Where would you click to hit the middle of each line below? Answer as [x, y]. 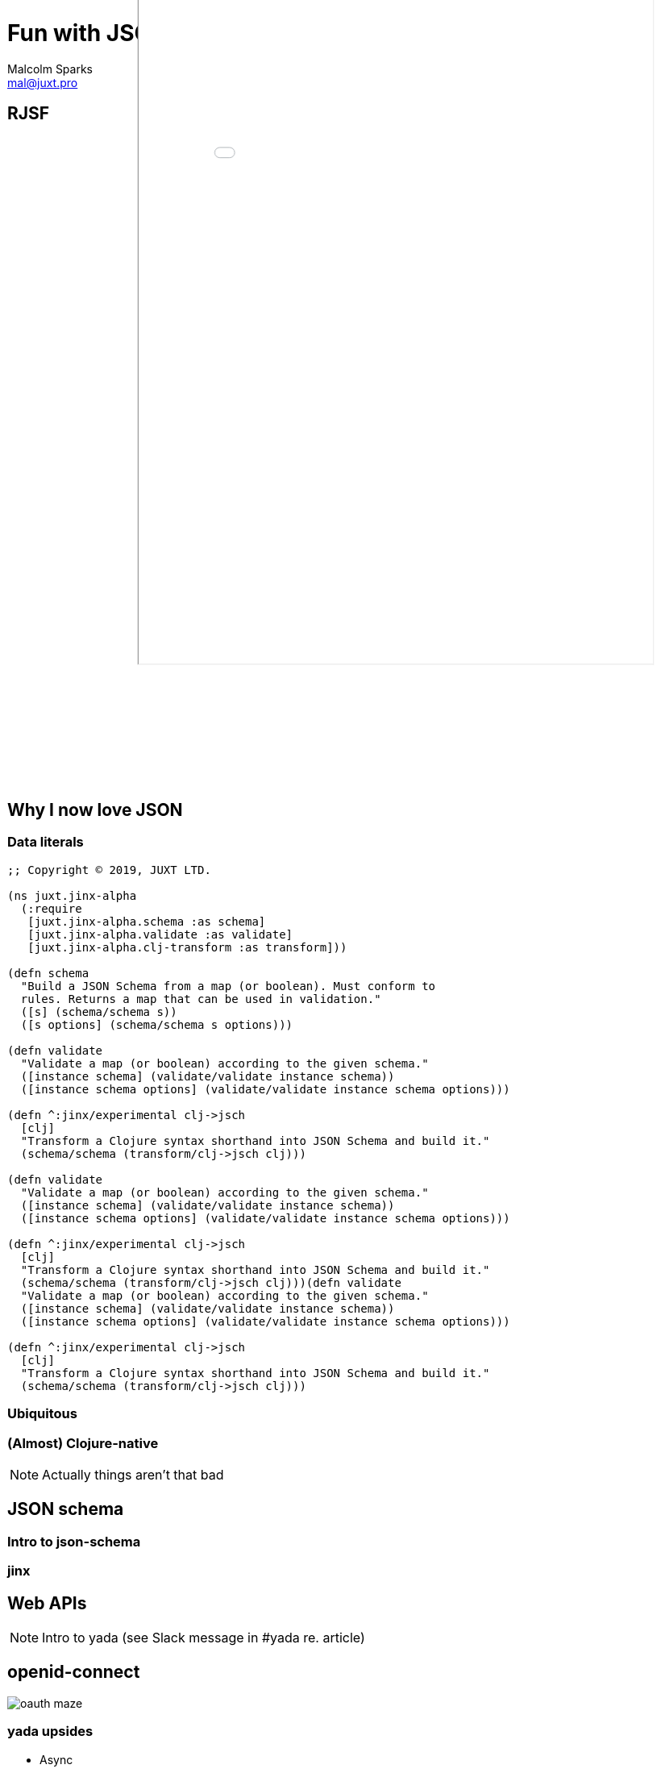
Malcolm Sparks [50, 69]
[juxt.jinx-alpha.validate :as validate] [160, 934]
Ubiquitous [42, 1414]
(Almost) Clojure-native [83, 1443]
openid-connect [74, 1672]
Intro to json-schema [74, 1541]
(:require [51, 908]
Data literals [46, 842]
